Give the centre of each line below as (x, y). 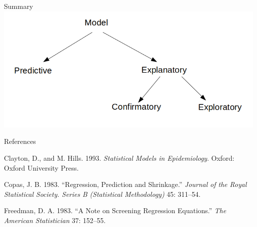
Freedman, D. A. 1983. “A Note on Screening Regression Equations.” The (115, 210)
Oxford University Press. (42, 167)
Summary (19, 6)
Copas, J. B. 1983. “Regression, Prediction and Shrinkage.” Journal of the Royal (126, 184)
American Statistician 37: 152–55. (55, 220)
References (20, 141)
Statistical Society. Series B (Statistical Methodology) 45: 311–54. (102, 194)
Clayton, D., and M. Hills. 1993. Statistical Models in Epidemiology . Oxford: (119, 158)
